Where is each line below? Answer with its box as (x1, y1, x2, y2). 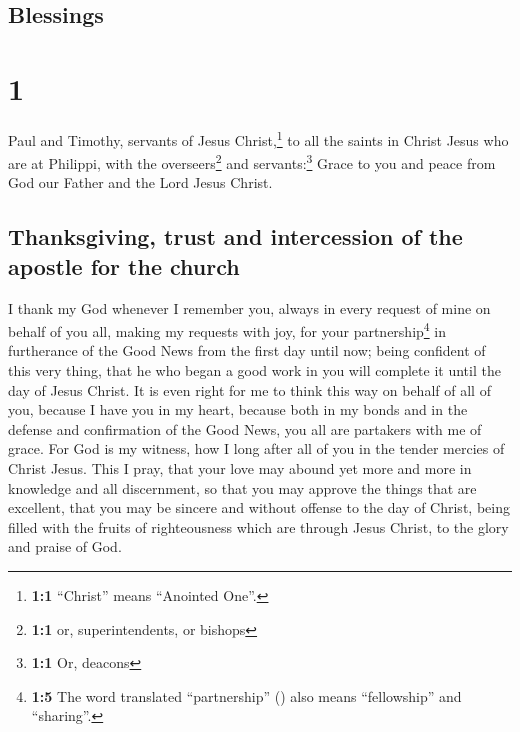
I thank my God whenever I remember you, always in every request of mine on (8, 297, 491, 318)
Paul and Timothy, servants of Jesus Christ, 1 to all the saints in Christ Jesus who (8, 126, 509, 150)
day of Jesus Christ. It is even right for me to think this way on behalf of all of (8, 379, 491, 400)
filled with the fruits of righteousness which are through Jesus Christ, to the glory (8, 516, 509, 537)
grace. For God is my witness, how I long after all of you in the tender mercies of (8, 438, 505, 459)
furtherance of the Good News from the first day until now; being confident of (8, 340, 486, 361)
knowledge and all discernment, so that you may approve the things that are (8, 477, 477, 498)
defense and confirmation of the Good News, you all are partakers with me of (8, 418, 482, 439)
